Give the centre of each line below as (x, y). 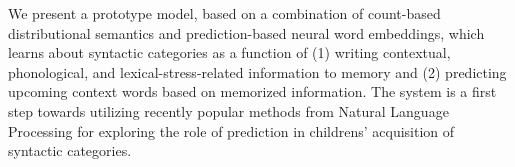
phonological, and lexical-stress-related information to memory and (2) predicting (257, 71)
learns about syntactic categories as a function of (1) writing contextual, (229, 52)
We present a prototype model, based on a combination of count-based (224, 13)
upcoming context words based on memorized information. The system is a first (252, 91)
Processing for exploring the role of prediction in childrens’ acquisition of (231, 130)
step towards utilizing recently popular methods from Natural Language (228, 110)
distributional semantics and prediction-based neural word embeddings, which (246, 32)
